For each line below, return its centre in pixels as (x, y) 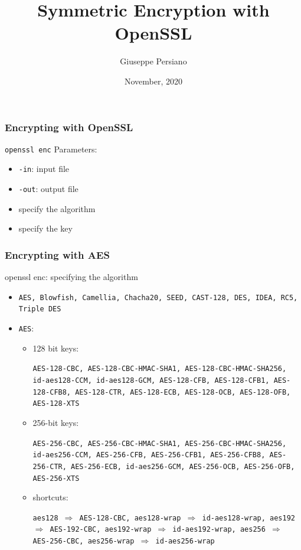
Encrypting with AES (57, 254)
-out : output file (48, 189)
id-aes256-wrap (185, 541)
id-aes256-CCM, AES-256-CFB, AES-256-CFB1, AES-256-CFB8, (149, 455)
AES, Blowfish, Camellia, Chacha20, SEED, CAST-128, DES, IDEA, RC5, (158, 297)
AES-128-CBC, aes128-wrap (130, 518)
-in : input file (44, 169)
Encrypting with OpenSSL (69, 127)
